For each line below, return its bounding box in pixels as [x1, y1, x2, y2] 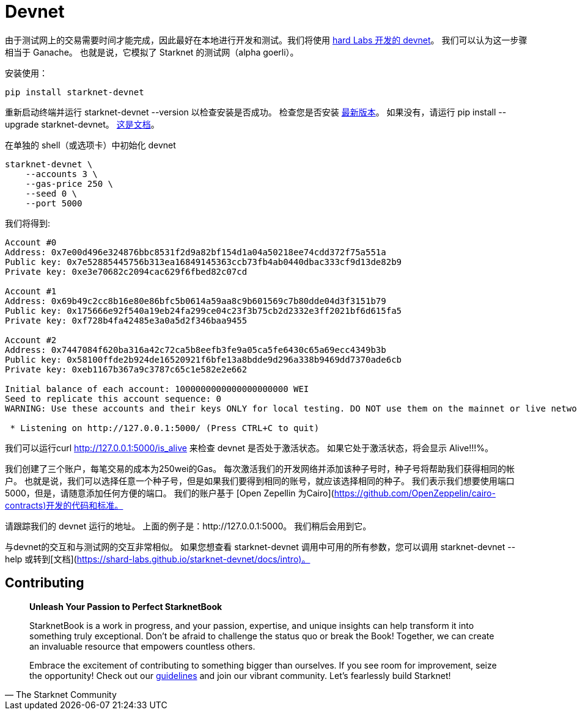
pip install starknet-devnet [5, 87, 144, 97]
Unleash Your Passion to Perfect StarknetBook [29, 601, 222, 612]
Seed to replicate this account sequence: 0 [5, 393, 222, 404]
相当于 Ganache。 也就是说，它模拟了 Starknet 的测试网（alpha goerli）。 [5, 46, 299, 57]
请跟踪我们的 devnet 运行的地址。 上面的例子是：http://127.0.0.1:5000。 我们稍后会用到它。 [5, 520, 372, 531]
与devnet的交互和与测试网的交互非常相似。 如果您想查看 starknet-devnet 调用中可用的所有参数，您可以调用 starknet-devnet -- [5, 541, 516, 552]
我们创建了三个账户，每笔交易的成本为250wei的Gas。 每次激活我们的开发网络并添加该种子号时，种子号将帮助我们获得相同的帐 [5, 463, 515, 474]
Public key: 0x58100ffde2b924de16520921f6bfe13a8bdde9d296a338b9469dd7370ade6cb [5, 354, 402, 365]
